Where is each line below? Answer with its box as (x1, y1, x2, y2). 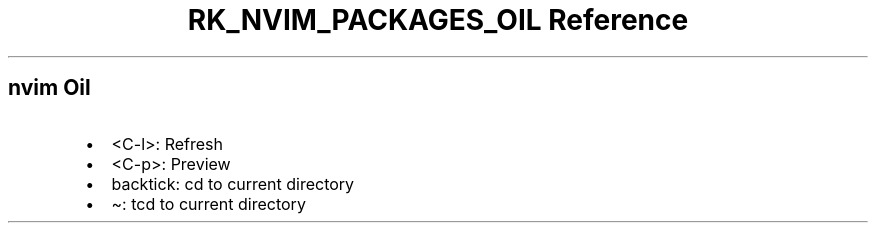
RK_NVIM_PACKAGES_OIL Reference (187, 3, 689, 37)
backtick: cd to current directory (111, 173, 355, 194)
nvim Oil (8, 75, 91, 101)
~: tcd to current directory (111, 193, 306, 214)
